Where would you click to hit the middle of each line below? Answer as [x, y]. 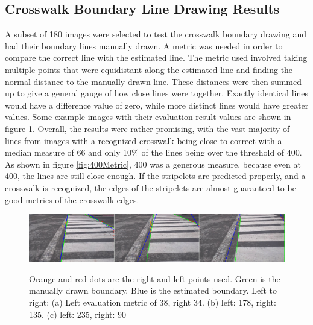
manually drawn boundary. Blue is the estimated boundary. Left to [153, 290]
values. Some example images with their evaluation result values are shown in [148, 117]
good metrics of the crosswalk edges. [72, 199]
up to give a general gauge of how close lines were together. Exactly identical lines [156, 93]
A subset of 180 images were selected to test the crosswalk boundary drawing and [156, 34]
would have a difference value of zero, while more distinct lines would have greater [157, 105]
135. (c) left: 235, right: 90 [78, 314]
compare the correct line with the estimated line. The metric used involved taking [156, 58]
